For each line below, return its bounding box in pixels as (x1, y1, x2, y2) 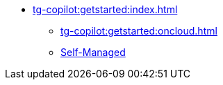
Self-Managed (60, 46, 126, 58)
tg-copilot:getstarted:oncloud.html (60, 25, 217, 37)
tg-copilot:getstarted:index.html (33, 3, 178, 15)
